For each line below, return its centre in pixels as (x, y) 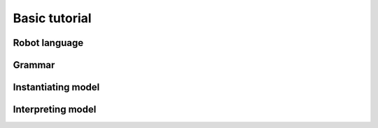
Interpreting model (55, 110)
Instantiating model (56, 87)
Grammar (34, 65)
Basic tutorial (52, 18)
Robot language (48, 43)
